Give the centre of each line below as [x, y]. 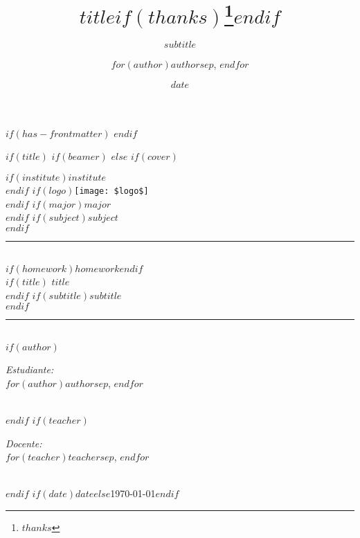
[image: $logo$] [111, 191]
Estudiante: [30, 369]
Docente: [24, 443]
